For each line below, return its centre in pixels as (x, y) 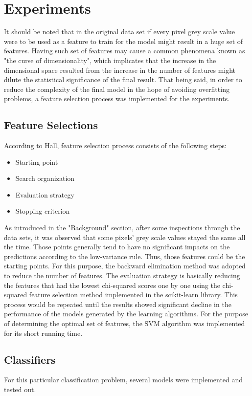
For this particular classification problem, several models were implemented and (124, 380)
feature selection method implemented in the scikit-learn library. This (133, 295)
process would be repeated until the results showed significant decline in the (118, 304)
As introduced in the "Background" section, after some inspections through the (122, 228)
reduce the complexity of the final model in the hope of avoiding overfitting (117, 89)
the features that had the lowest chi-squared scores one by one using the (112, 285)
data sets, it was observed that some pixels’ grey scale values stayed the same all (125, 237)
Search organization (45, 178)
